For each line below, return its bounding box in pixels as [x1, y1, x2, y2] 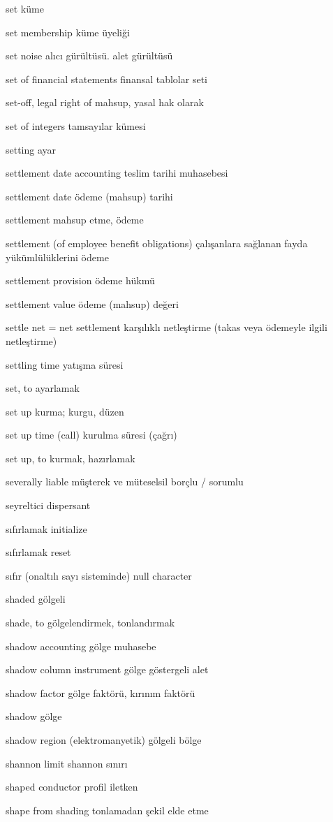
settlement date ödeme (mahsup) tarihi [6, 189, 173, 203]
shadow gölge [6, 709, 62, 724]
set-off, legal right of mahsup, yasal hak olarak [6, 95, 204, 110]
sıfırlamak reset [6, 545, 71, 559]
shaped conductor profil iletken [6, 779, 138, 794]
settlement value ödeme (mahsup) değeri [6, 296, 179, 311]
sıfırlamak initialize [6, 521, 87, 536]
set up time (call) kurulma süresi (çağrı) [6, 427, 177, 442]
